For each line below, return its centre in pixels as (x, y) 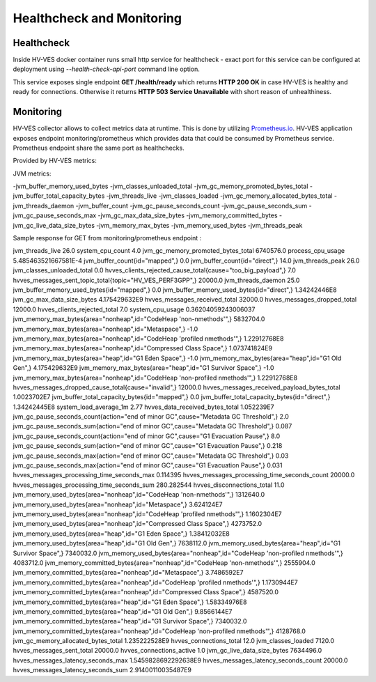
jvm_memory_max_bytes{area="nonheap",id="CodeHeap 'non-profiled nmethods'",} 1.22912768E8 (155, 378)
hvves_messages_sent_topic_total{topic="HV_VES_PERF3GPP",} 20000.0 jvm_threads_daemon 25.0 (156, 280)
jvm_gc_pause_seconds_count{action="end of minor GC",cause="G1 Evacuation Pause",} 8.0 (147, 436)
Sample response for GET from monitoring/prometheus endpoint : (107, 238)
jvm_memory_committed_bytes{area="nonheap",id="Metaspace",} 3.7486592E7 (128, 573)
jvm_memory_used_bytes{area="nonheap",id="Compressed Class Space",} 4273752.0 (138, 524)
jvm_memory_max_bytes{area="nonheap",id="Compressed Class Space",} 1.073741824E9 (143, 348)
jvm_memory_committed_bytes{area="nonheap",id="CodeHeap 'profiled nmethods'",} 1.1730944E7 (156, 582)
